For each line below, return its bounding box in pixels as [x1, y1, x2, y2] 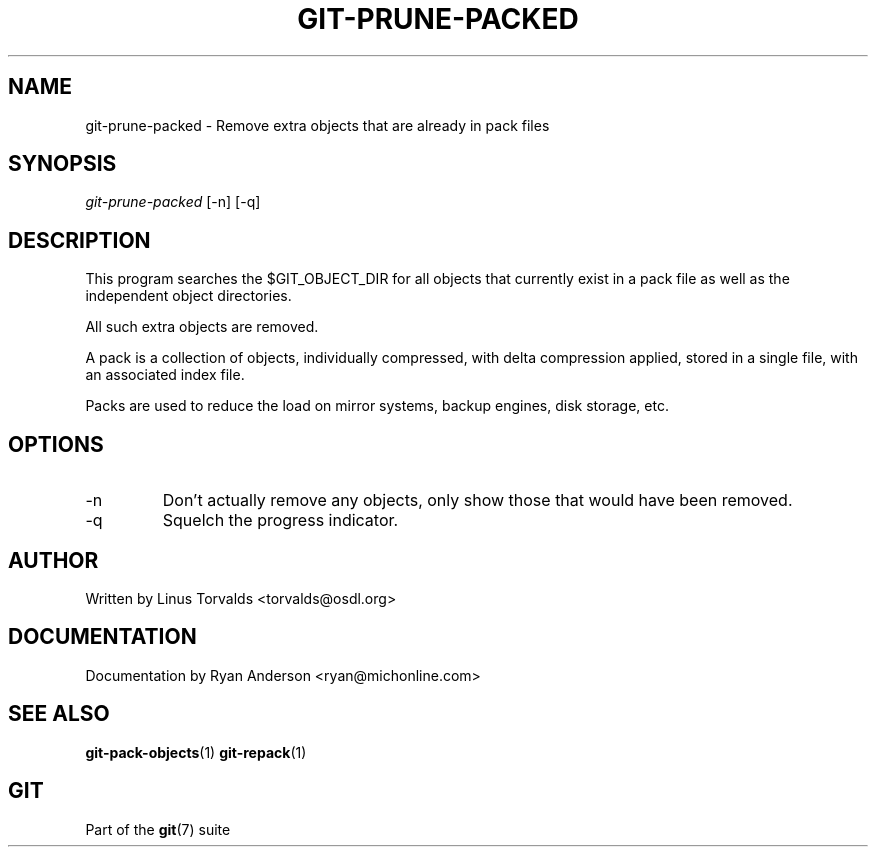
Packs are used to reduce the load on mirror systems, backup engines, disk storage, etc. [85, 397, 669, 415]
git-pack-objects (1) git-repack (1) [85, 743, 307, 761]
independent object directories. [85, 287, 292, 305]
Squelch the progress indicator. [162, 510, 399, 531]
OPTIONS [8, 431, 104, 457]
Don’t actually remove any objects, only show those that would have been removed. [162, 490, 793, 511]
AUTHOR [8, 547, 99, 573]
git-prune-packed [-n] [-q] [85, 193, 261, 211]
